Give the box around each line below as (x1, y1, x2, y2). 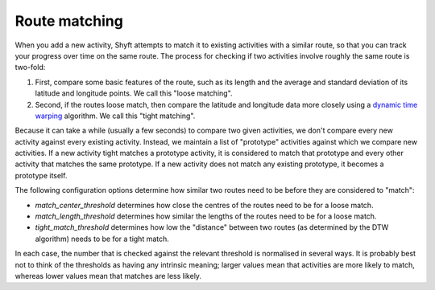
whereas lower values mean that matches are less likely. (14, 271, 201, 280)
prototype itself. (14, 170, 68, 180)
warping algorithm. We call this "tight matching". (35, 111, 196, 120)
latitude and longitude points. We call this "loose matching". (35, 88, 233, 98)
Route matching (14, 12, 124, 30)
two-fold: (14, 63, 46, 72)
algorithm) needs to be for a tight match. (35, 234, 169, 243)
